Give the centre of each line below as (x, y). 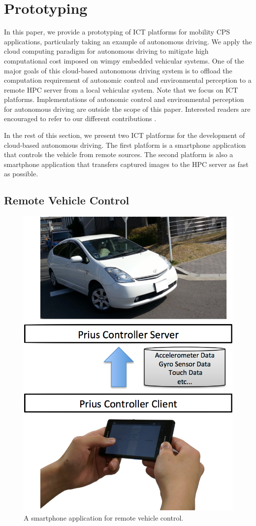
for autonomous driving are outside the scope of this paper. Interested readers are (127, 109)
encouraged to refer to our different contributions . (80, 118)
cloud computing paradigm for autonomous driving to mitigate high (106, 51)
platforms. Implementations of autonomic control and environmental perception (124, 99)
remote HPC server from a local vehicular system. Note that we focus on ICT (121, 89)
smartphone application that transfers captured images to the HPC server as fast (126, 164)
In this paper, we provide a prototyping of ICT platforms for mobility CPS (117, 32)
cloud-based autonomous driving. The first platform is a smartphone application (125, 145)
